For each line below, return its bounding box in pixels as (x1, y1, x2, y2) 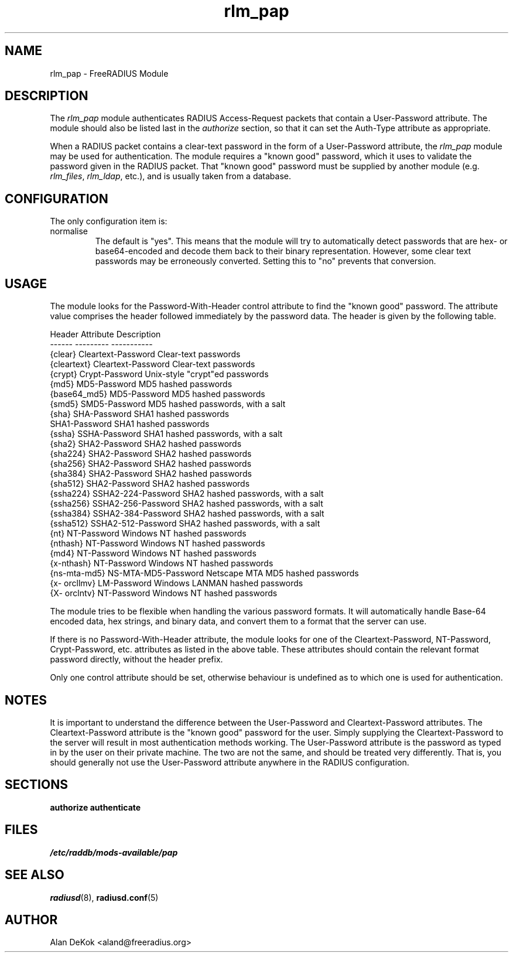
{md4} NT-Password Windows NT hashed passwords (50, 548, 256, 559)
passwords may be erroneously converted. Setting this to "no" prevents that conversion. (95, 256, 436, 266)
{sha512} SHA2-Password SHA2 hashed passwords (50, 478, 250, 489)
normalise (50, 226, 88, 237)
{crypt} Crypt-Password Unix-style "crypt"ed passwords (50, 369, 269, 380)
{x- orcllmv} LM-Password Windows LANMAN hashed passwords (50, 578, 303, 589)
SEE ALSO (5, 867, 64, 883)
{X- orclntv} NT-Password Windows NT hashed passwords (50, 588, 278, 599)
